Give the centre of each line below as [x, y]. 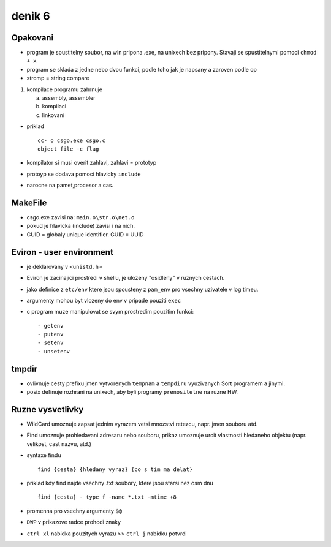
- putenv [51, 334]
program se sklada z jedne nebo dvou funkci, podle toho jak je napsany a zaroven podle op [142, 69]
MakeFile [29, 202]
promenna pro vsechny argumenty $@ [74, 511]
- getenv [51, 326]
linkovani [53, 115]
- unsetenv [54, 351]
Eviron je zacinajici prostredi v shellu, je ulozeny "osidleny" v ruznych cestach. [126, 278]
